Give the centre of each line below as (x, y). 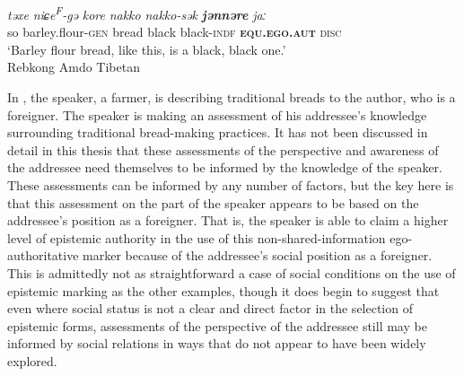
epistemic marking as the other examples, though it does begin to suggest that (223, 290)
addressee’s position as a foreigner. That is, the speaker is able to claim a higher (228, 220)
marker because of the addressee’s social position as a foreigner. (258, 255)
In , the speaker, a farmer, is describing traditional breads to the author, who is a (232, 97)
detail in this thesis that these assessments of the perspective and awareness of (223, 149)
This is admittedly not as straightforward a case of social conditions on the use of (232, 272)
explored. (32, 360)
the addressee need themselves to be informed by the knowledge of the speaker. (225, 167)
